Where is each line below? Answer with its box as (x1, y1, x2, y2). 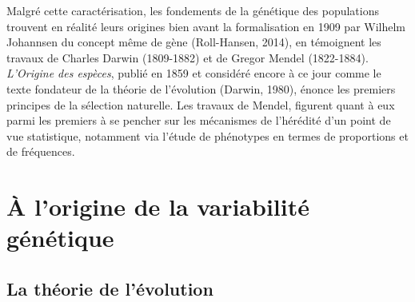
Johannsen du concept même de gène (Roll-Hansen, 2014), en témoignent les (6, 34, 381, 50)
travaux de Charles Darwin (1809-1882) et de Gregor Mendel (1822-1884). (6, 49, 369, 66)
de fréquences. (6, 143, 75, 160)
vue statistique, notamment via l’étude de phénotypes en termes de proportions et (6, 127, 409, 144)
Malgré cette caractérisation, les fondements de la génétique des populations (6, 2, 379, 18)
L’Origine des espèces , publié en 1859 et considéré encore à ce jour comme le (6, 65, 381, 81)
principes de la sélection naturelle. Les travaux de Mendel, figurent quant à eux (6, 96, 395, 113)
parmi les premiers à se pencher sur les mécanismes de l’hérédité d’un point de (6, 112, 391, 129)
